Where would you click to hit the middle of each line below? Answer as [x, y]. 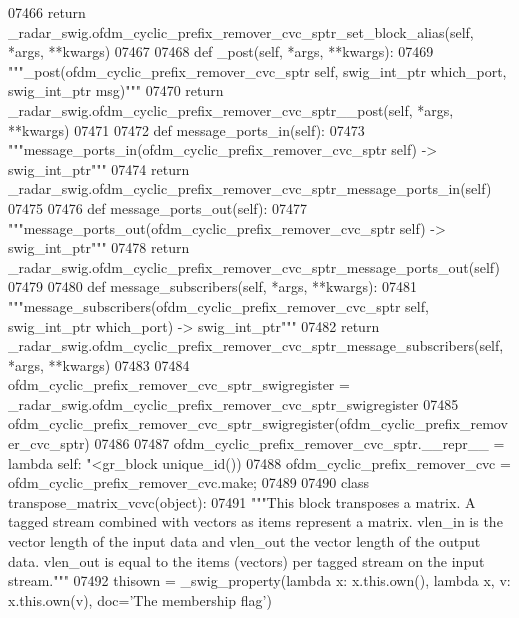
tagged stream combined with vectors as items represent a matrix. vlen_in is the [255, 521]
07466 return [47, 12]
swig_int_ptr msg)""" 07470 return [116, 90]
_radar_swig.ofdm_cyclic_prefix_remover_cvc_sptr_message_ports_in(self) [250, 188]
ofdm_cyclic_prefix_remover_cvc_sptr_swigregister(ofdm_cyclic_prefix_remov [258, 423]
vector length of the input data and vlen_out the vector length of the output [244, 541]
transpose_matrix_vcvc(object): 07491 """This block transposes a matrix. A [242, 501]
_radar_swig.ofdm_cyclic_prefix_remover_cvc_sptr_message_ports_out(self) [254, 266]
